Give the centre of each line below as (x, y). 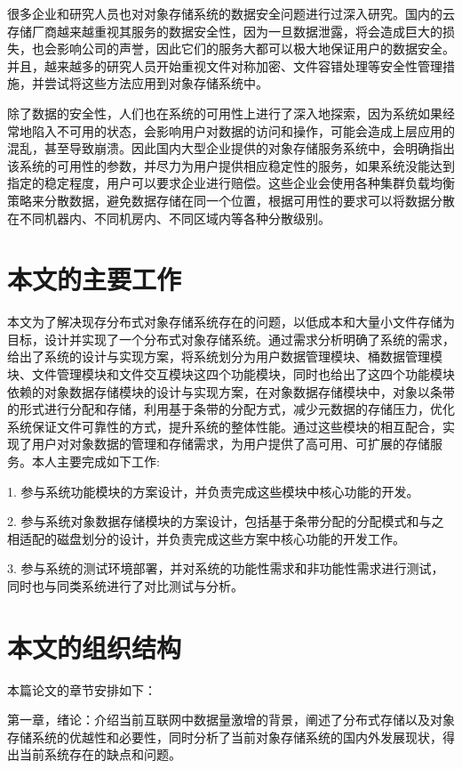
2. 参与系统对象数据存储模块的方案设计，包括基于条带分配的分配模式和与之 (226, 521)
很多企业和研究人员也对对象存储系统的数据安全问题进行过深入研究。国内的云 (231, 13)
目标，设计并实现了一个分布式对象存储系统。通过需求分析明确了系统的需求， (231, 339)
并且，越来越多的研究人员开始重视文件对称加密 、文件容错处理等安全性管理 (225, 65)
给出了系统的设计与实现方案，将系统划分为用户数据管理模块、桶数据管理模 (225, 356)
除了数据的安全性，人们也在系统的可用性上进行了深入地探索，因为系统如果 (225, 113)
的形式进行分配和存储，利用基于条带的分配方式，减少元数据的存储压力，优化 (231, 409)
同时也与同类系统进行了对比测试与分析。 (125, 585)
